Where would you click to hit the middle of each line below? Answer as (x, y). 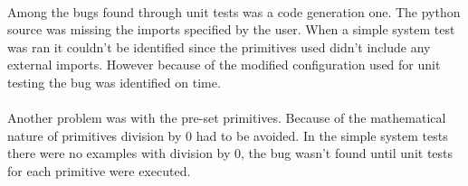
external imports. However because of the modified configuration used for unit (224, 65)
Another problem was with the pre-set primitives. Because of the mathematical (227, 118)
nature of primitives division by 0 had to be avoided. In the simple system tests (228, 135)
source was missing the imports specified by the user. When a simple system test (231, 29)
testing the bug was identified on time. (114, 82)
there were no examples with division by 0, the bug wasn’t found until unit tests (230, 153)
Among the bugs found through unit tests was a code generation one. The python (234, 11)
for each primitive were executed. (99, 170)
